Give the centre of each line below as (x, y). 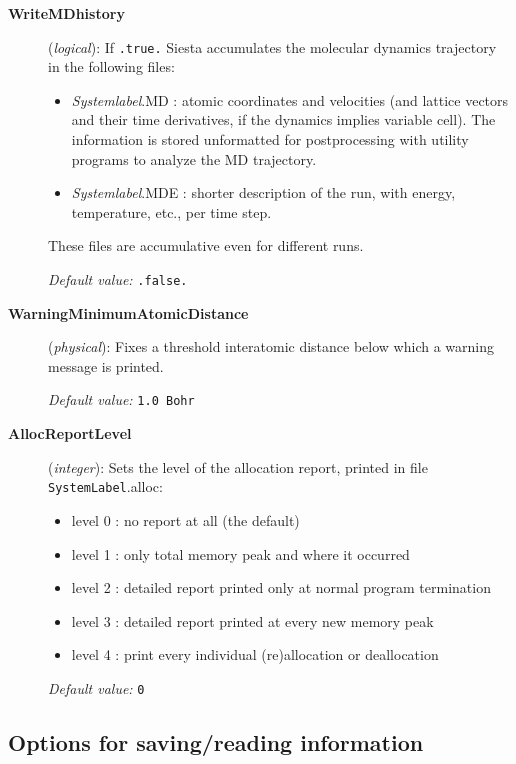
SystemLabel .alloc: (105, 486)
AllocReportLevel (70, 433)
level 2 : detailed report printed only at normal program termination (281, 587)
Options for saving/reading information (216, 741)
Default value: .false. (118, 279)
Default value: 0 (96, 687)
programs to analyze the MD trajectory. (194, 158)
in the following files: (111, 66)
